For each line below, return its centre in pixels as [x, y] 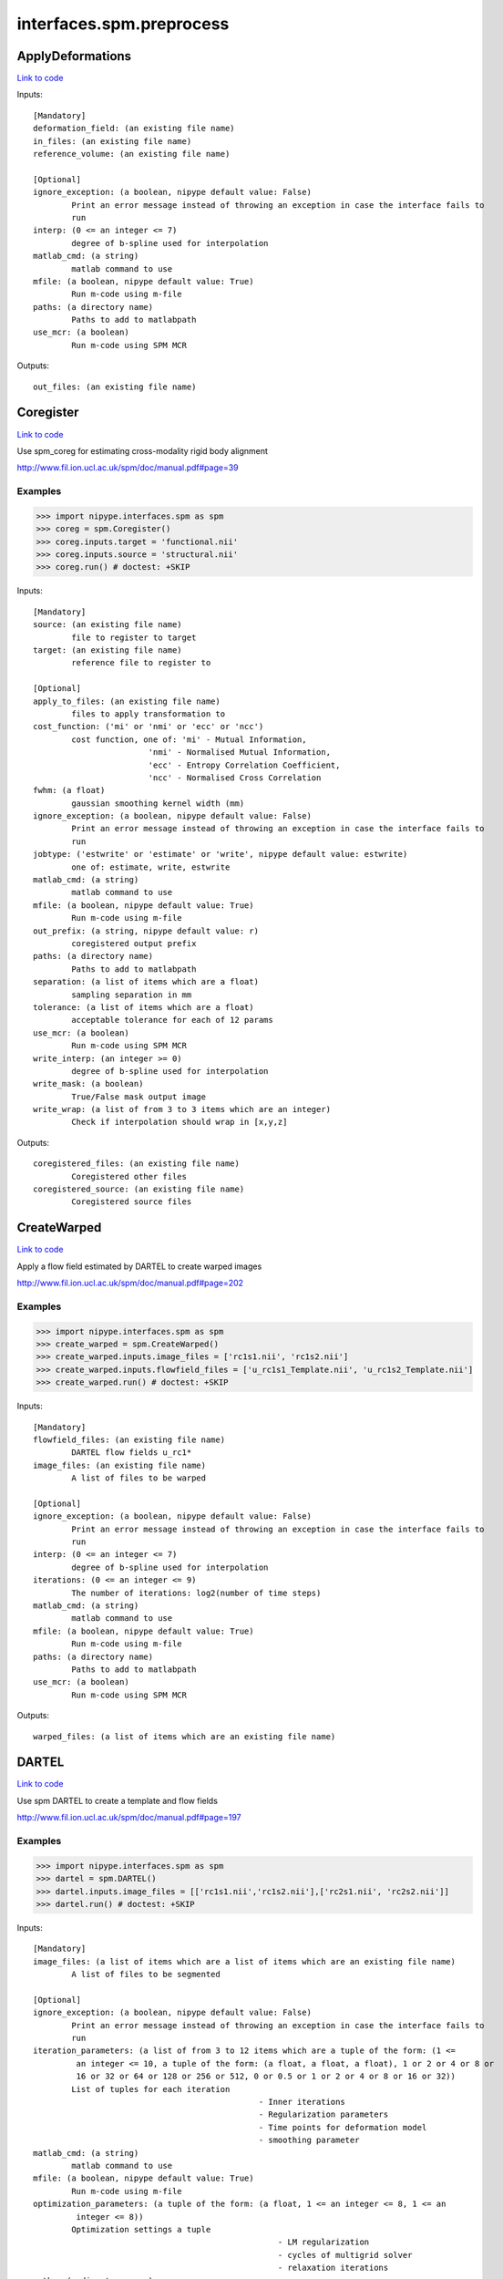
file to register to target [134, 637]
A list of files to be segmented [146, 1975]
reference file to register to [141, 663]
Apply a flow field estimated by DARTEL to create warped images [139, 1266]
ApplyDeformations [74, 56]
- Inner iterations [302, 2102]
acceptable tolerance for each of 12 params [172, 1020]
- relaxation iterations [333, 2268]
